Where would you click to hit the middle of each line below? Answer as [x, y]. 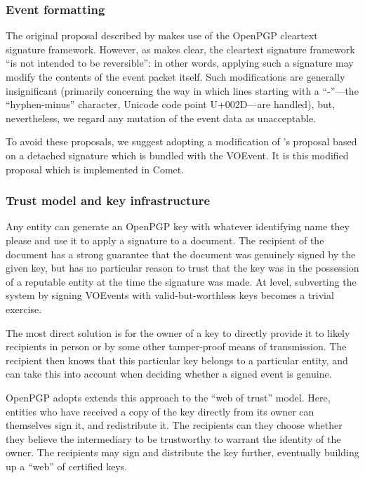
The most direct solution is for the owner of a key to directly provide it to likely [178, 332]
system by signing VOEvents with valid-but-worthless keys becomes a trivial [170, 295]
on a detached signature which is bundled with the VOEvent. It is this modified [177, 155]
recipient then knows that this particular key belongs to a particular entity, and [177, 360]
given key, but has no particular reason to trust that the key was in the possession [182, 268]
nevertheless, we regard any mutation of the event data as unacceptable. [161, 118]
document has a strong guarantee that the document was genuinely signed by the [181, 254]
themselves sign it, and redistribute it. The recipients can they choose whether [174, 425]
